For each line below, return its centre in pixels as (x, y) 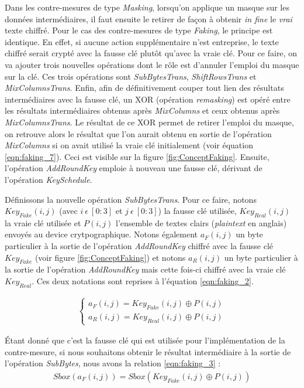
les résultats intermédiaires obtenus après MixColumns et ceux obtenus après (142, 110)
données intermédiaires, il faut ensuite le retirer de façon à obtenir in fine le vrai (148, 18)
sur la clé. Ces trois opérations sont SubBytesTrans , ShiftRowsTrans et (131, 76)
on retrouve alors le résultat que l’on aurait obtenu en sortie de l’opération (138, 133)
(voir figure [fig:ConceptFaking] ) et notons (110, 257)
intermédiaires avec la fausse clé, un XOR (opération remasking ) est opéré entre (148, 99)
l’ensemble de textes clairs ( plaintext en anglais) (201, 222)
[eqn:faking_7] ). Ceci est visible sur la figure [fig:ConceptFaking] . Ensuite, (137, 156)
